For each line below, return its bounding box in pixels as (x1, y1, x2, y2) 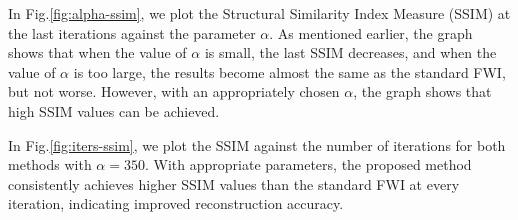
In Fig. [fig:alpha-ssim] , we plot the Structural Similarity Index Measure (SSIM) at (8, 3, 511, 23)
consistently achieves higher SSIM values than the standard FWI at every (8, 173, 460, 194)
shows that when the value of (8, 42, 187, 63)
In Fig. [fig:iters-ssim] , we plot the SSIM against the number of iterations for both (8, 134, 506, 155)
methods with (8, 154, 92, 175)
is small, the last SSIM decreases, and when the (204, 42, 497, 63)
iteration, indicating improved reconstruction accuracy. (8, 193, 344, 214)
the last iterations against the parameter (8, 22, 256, 43)
